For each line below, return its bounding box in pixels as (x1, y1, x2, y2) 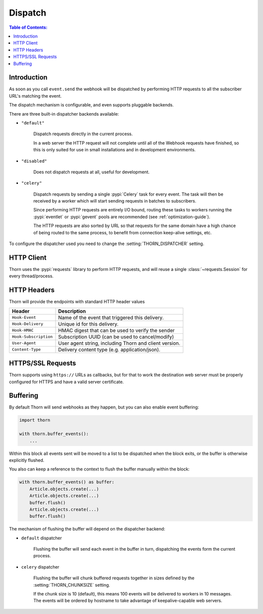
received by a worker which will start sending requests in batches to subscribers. (33, 198, 197, 204)
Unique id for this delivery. (58, 320, 119, 327)
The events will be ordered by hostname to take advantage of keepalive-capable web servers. (33, 598, 223, 604)
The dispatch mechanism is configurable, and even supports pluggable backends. (9, 102, 174, 108)
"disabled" (21, 158, 47, 164)
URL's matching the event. (9, 93, 62, 99)
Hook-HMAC (12, 327, 34, 333)
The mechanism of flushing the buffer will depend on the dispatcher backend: (9, 526, 166, 532)
